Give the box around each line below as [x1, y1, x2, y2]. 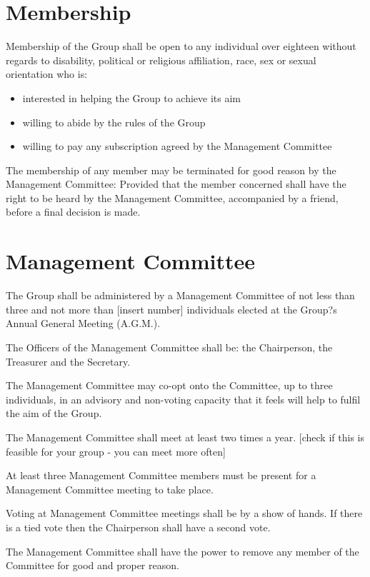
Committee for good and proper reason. [6, 558, 179, 573]
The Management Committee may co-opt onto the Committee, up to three [6, 378, 333, 393]
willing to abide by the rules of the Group [22, 114, 206, 129]
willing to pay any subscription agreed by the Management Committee [22, 139, 332, 154]
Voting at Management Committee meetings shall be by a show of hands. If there [6, 506, 363, 521]
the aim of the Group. [6, 406, 102, 421]
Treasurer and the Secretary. [6, 353, 131, 368]
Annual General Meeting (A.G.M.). [6, 316, 161, 331]
